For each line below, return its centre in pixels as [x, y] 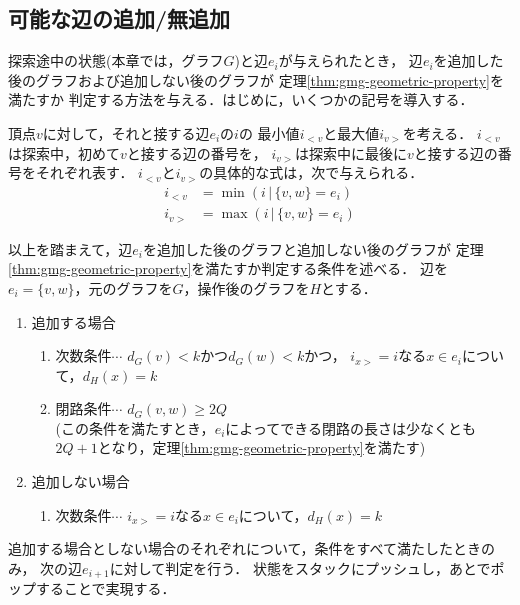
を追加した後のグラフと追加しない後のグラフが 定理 [313, 248]
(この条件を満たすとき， [135, 427]
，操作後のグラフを [246, 287]
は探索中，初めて [64, 152]
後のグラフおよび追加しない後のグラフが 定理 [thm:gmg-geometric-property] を [256, 79]
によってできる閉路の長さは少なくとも [350, 427]
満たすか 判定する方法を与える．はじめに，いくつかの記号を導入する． [241, 99]
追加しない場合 [80, 481]
